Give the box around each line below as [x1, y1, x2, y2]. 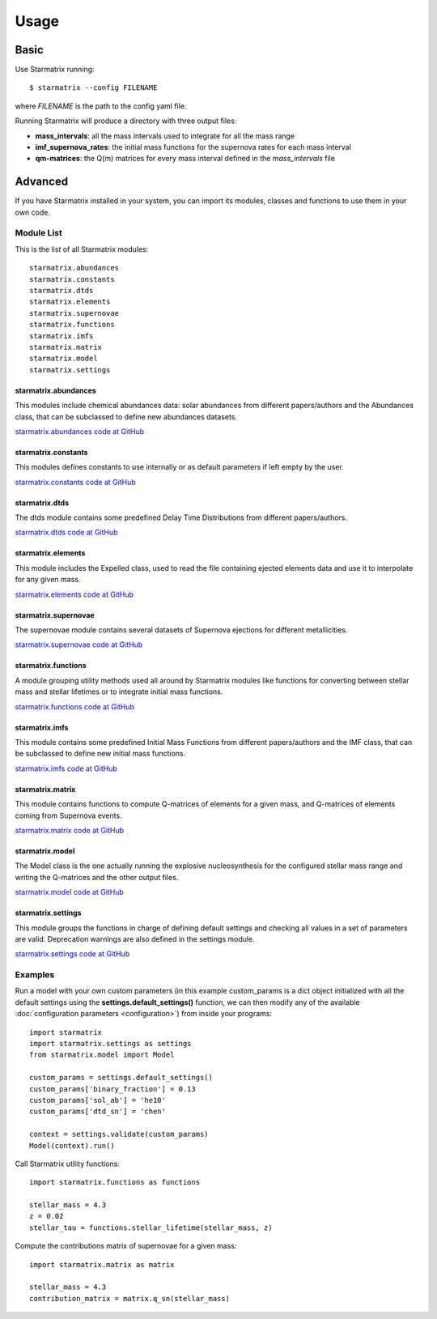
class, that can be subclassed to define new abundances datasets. [15, 411, 238, 421]
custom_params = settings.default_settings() [29, 1073, 214, 1083]
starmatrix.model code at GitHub [15, 887, 125, 897]
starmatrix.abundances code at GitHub [15, 426, 145, 436]
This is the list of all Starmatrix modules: [15, 244, 149, 254]
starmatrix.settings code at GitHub [15, 949, 129, 959]
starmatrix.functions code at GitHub [15, 701, 135, 712]
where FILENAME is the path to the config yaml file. [15, 101, 187, 111]
